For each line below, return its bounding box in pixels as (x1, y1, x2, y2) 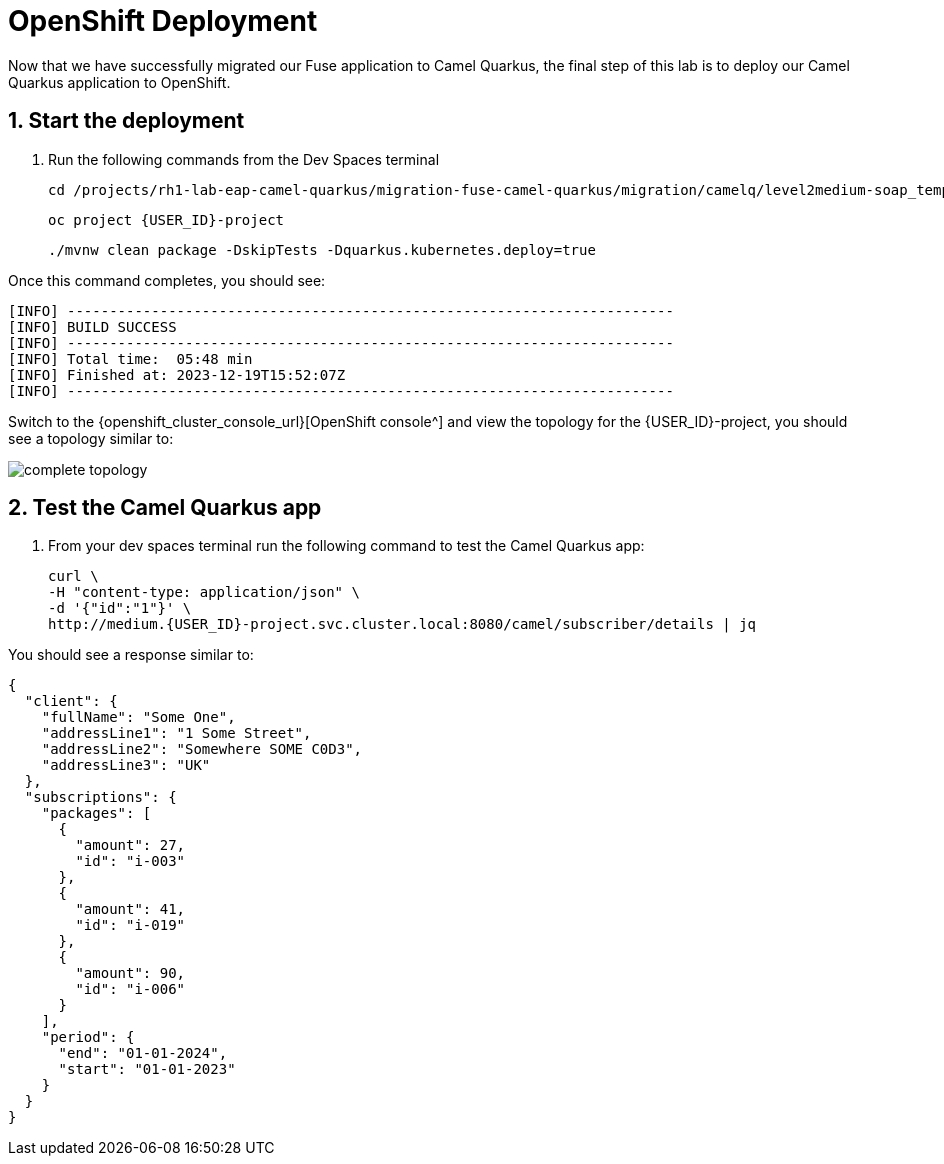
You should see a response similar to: (8, 646, 254, 664)
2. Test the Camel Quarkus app (8, 495, 322, 521)
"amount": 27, (75, 837, 186, 854)
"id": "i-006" (75, 981, 186, 998)
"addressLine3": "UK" (41, 757, 211, 774)
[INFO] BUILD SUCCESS (8, 318, 177, 335)
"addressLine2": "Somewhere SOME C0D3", (41, 741, 363, 758)
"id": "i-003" (75, 853, 186, 870)
